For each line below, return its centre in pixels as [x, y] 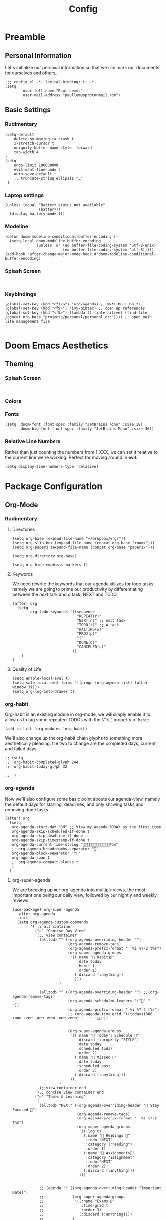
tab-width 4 [26, 152]
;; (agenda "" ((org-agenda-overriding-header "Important [100, 1188]
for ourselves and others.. [31, 73]
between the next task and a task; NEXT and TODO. [65, 594]
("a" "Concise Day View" [60, 931]
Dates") [20, 1192]
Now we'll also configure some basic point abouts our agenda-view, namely [83, 799]
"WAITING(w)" [90, 630]
